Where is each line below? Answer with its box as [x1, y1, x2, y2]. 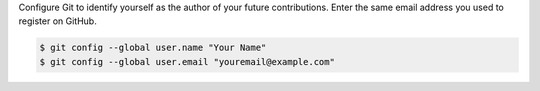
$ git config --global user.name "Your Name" [39, 42, 267, 54]
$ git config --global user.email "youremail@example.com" [39, 56, 335, 67]
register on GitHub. [18, 15, 97, 27]
